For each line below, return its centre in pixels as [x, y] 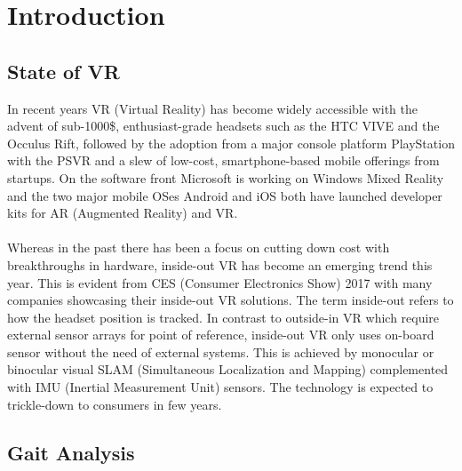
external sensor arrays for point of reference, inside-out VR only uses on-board [221, 335]
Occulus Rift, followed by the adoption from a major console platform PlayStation [231, 143]
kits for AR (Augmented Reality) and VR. [123, 213]
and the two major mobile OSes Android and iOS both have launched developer [225, 195]
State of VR [64, 71]
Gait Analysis [71, 452]
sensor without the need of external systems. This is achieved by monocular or [221, 351]
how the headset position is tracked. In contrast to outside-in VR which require [223, 317]
